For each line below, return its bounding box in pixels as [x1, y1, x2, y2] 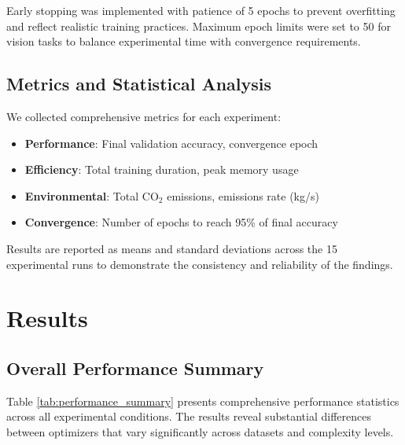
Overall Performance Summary [6, 355, 264, 380]
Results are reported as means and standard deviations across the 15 [6, 240, 337, 256]
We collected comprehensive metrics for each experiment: [6, 108, 282, 124]
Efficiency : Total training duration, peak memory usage [24, 161, 299, 178]
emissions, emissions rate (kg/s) [167, 187, 319, 204]
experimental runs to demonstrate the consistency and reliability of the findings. [6, 256, 393, 272]
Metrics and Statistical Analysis [6, 72, 272, 96]
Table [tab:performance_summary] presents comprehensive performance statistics [6, 392, 399, 409]
